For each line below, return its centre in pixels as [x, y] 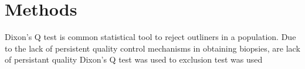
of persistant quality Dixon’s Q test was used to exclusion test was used [134, 59]
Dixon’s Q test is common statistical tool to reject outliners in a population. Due [150, 37]
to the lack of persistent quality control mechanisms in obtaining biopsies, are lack [152, 48]
